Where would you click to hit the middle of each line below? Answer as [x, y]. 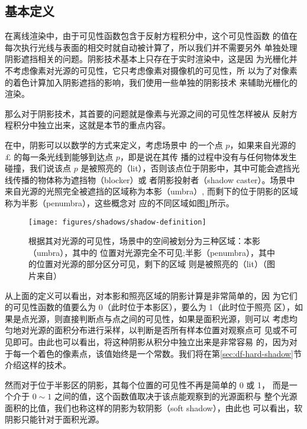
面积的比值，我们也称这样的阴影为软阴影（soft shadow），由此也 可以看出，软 [154, 407]
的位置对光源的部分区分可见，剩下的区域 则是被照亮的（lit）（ [148, 264]
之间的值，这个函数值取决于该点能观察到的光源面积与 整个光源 [176, 396]
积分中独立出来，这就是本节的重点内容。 [91, 125]
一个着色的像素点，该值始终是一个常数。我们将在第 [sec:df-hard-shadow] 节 [161, 353]
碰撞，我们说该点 [38, 168]
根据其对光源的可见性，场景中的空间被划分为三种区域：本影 [144, 241]
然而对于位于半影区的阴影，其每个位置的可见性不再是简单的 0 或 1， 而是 [147, 384]
